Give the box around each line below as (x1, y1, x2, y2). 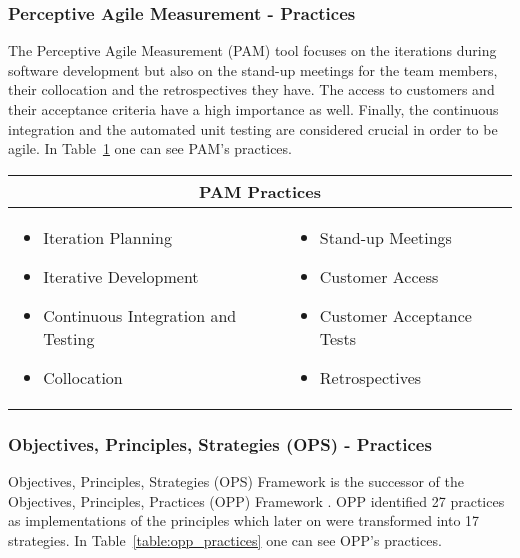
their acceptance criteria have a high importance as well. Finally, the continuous (8, 99, 499, 119)
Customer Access (319, 264, 439, 288)
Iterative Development (43, 264, 199, 288)
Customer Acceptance (319, 303, 472, 327)
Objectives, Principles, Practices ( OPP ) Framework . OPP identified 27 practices (8, 490, 505, 511)
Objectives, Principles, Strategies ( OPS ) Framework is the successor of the (8, 471, 464, 491)
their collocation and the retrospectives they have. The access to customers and (8, 79, 495, 100)
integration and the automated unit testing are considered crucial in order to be (8, 118, 498, 139)
